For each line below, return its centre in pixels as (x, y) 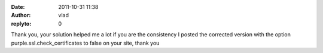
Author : (21, 15)
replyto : (21, 23)
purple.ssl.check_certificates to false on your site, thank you (85, 43)
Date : (18, 7)
